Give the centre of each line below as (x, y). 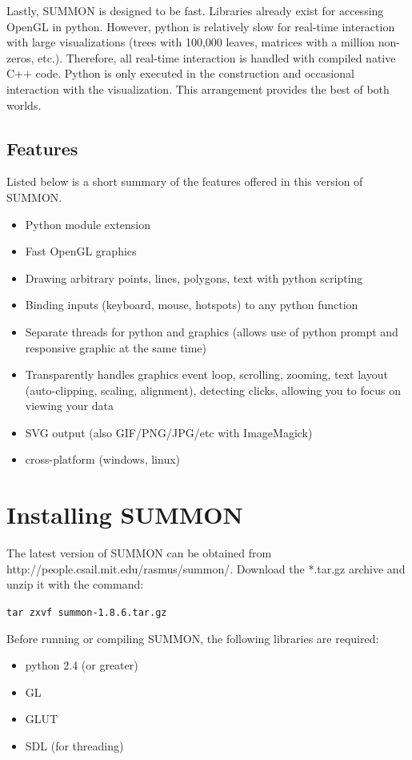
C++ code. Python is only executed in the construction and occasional (180, 73)
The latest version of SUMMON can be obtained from (139, 553)
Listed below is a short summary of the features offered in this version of (185, 181)
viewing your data (69, 406)
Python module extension (88, 224)
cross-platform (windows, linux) (103, 459)
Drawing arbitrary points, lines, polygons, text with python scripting (194, 277)
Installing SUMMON (125, 515)
